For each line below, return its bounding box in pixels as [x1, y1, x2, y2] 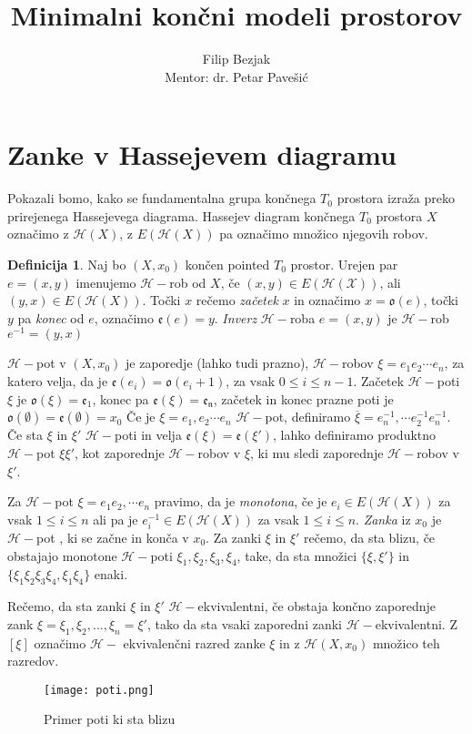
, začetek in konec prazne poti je [213, 389, 394, 408]
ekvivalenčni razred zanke [123, 633, 266, 652]
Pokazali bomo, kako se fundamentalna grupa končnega [7, 189, 316, 208]
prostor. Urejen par [290, 255, 398, 274]
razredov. [7, 651, 59, 670]
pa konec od [17, 308, 85, 327]
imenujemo [75, 272, 136, 291]
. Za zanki [206, 528, 262, 546]
